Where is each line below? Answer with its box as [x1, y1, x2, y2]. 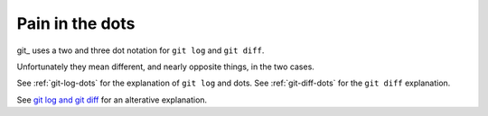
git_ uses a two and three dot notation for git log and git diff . [16, 45, 265, 56]
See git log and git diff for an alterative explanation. [16, 94, 208, 105]
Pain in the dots [16, 13, 136, 33]
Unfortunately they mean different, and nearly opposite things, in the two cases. [16, 61, 315, 72]
